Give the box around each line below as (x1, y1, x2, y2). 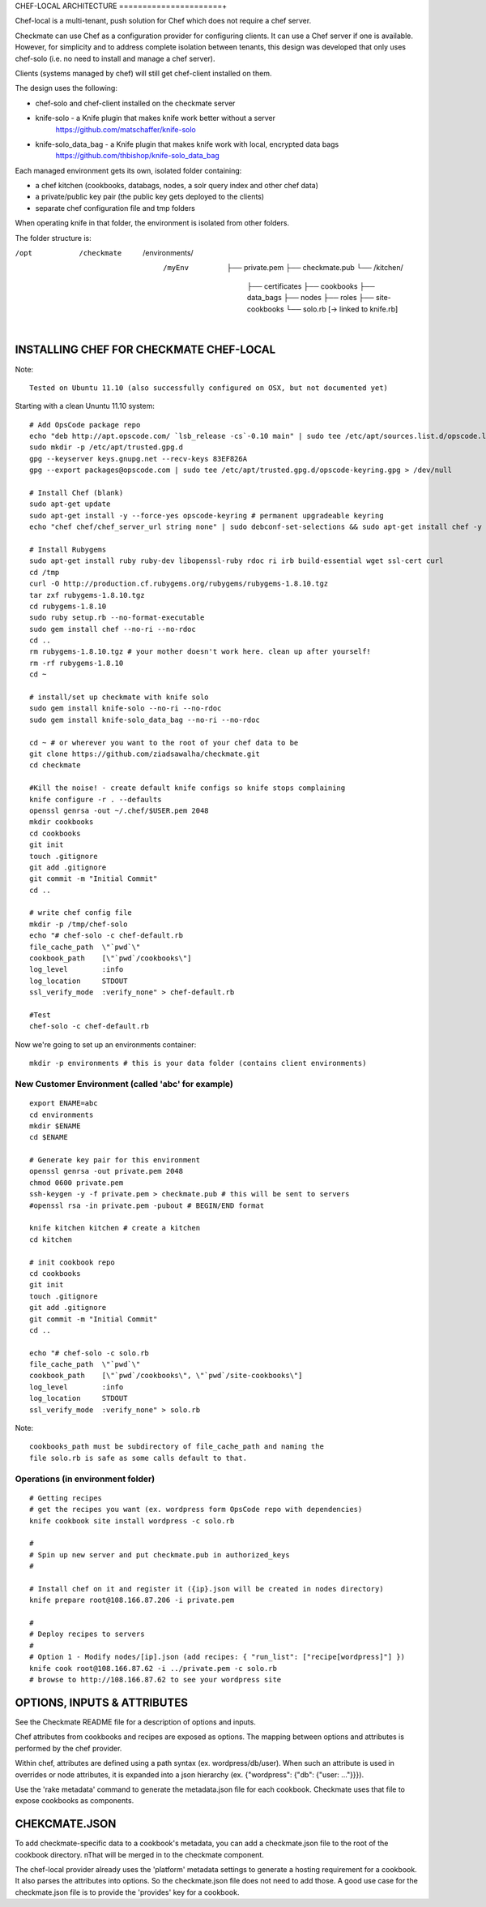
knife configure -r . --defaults (29, 795, 162, 804)
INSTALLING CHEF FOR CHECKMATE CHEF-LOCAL (15, 343, 276, 357)
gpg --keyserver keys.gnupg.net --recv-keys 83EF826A (29, 454, 247, 463)
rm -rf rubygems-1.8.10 (29, 658, 124, 668)
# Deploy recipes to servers (29, 1630, 145, 1639)
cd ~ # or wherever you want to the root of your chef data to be (29, 738, 299, 747)
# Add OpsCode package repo (29, 420, 141, 429)
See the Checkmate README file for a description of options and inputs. (15, 1716, 257, 1727)
